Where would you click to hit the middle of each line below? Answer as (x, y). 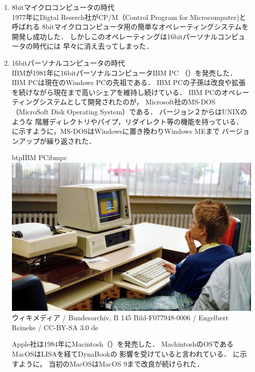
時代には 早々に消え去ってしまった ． (93, 46)
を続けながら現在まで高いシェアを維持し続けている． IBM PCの (117, 92)
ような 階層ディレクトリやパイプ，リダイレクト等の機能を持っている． (127, 121)
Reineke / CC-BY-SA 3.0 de (55, 327)
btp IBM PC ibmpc (39, 157)
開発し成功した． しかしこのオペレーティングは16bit (97, 36)
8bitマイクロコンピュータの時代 (63, 7)
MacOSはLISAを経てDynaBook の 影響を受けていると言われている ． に (126, 354)
